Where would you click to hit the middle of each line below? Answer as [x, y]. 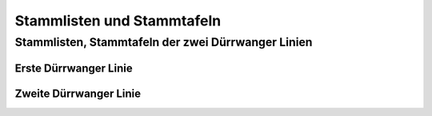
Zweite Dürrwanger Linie [78, 93]
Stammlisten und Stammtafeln [118, 21]
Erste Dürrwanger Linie [74, 68]
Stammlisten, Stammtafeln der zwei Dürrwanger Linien [164, 42]
